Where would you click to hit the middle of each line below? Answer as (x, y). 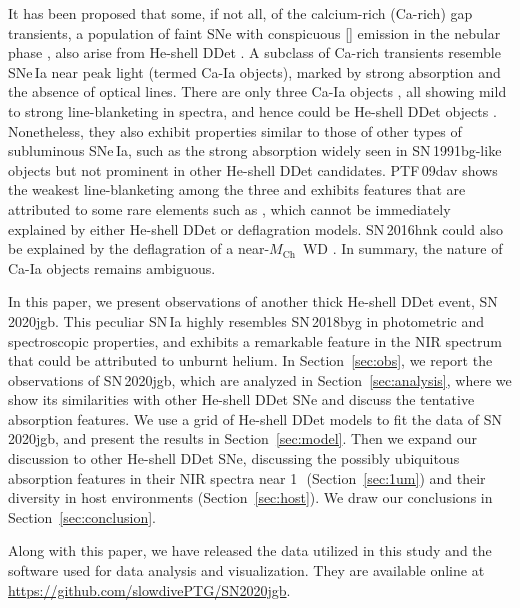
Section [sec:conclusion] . (82, 516)
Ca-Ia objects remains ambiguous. (112, 267)
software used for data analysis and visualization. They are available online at (246, 570)
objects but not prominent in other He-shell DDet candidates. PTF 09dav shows (253, 169)
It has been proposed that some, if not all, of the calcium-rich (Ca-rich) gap (240, 13)
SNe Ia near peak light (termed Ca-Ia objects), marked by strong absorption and (254, 71)
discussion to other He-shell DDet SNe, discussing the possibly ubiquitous (234, 458)
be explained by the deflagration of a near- (139, 248)
